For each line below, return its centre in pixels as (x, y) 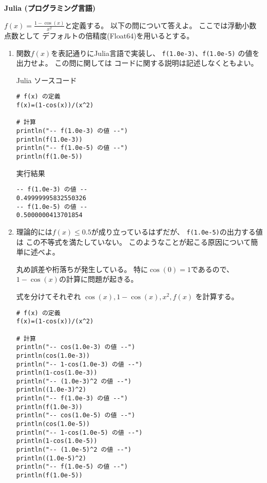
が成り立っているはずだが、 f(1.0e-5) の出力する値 (177, 231)
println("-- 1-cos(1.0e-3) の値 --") (79, 364)
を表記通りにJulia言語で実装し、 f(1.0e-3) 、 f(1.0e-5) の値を (155, 53)
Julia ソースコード (46, 80)
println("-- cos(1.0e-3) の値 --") (76, 347)
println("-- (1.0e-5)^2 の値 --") (74, 450)
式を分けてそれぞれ (49, 296)
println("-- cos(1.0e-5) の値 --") (76, 416)
